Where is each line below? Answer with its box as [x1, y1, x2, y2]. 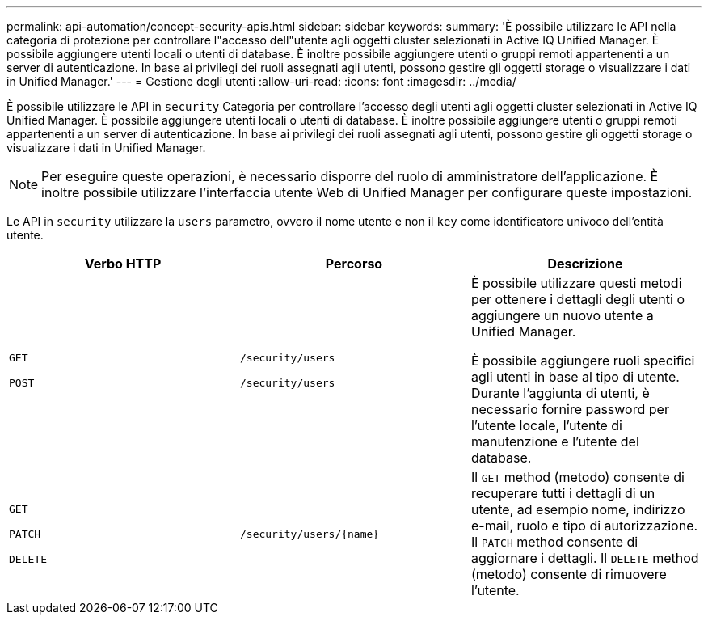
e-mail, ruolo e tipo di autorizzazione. [470, 517, 698, 534]
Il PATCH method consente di [470, 534, 638, 550]
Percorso [325, 256, 383, 272]
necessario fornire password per [470, 401, 669, 417]
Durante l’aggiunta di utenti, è [470, 385, 650, 401]
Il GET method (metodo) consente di [470, 469, 685, 485]
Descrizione [547, 256, 623, 272]
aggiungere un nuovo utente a [470, 307, 654, 323]
